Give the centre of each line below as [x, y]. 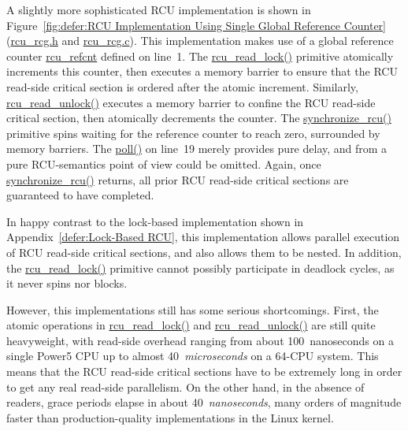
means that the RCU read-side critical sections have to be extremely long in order [204, 372]
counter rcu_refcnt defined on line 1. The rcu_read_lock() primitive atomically [200, 56]
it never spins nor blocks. [67, 283]
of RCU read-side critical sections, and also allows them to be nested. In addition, [204, 252]
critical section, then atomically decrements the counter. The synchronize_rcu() [199, 118]
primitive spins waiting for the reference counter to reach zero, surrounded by [193, 133]
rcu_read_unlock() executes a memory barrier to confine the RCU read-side [191, 102]
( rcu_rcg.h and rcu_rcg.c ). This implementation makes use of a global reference [200, 41]
